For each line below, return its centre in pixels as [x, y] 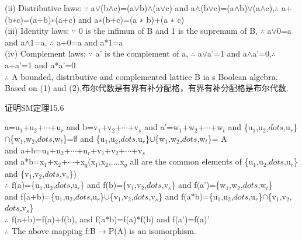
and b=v [82, 127]
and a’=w [162, 127]
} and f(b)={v [106, 185]
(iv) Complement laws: [45, 53]
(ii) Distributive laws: [43, 8]
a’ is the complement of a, [142, 53]
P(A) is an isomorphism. [152, 230]
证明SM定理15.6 [34, 107]
